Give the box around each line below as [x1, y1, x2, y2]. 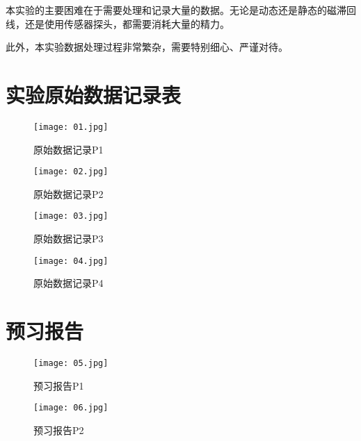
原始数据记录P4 [33, 276, 104, 290]
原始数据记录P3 [33, 231, 104, 246]
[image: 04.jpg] [33, 256, 109, 266]
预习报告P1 [33, 378, 84, 392]
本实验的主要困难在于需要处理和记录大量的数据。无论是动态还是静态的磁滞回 [6, 3, 356, 17]
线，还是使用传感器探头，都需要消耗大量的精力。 [6, 16, 230, 31]
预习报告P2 [33, 422, 84, 437]
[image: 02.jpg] [33, 167, 109, 177]
